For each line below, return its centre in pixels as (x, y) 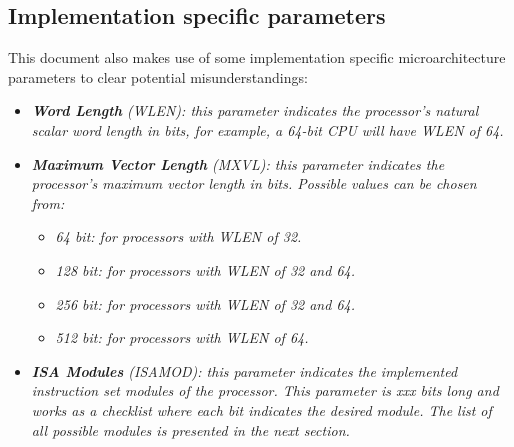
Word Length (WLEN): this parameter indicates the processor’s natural (255, 110)
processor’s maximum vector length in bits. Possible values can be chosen (254, 183)
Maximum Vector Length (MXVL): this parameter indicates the (238, 163)
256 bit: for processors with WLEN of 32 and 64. (205, 303)
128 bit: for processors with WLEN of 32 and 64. (205, 269)
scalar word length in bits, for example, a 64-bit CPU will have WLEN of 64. (267, 129)
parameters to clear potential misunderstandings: (158, 76)
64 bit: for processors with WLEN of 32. (178, 236)
